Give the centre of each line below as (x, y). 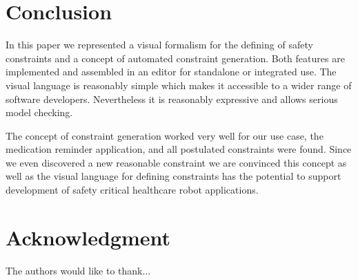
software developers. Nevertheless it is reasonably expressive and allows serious (172, 99)
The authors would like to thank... (78, 270)
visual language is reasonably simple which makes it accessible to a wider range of (179, 85)
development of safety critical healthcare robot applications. (132, 190)
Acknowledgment (88, 237)
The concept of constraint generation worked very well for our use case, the (165, 135)
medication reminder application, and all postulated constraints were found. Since (179, 149)
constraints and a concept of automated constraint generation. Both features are (175, 58)
